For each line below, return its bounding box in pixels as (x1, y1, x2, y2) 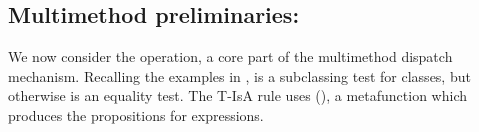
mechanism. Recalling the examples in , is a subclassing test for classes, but (8, 65, 471, 86)
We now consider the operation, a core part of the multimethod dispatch (8, 46, 453, 67)
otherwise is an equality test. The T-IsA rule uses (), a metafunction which (8, 85, 467, 106)
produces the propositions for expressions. (8, 104, 264, 125)
